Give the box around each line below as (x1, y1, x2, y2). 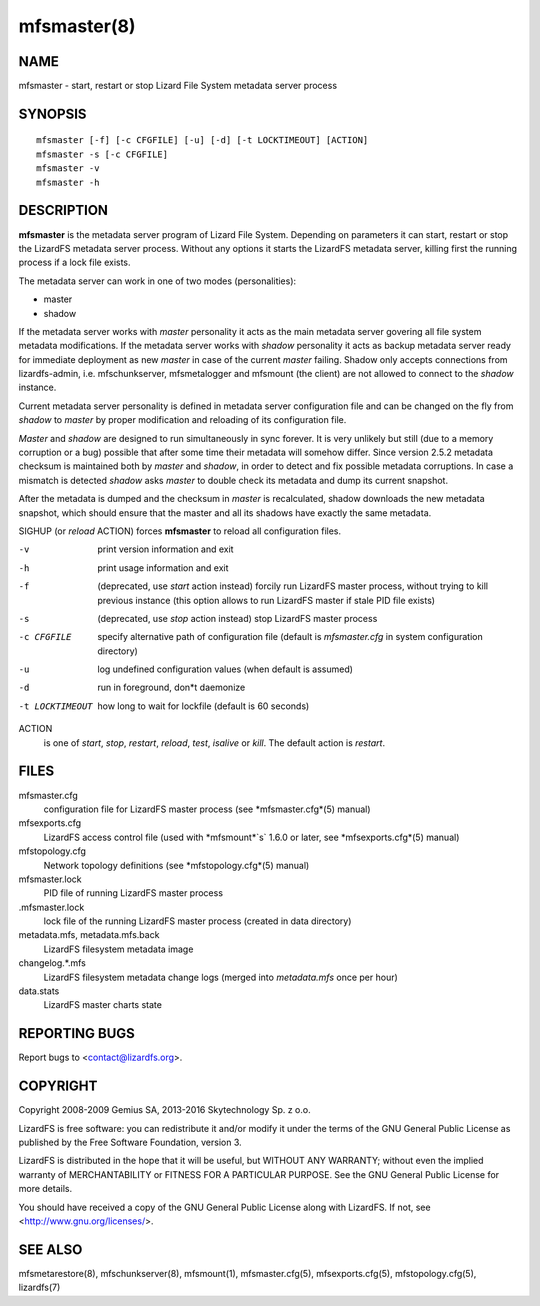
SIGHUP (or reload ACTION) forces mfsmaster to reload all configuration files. (18, 525, 342, 537)
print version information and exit (97, 543, 234, 555)
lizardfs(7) (18, 1281, 61, 1294)
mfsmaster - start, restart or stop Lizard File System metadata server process (18, 80, 338, 92)
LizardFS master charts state (43, 999, 162, 1011)
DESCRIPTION (18, 202, 109, 219)
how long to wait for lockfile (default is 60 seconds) (97, 700, 310, 712)
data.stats (18, 985, 60, 997)
